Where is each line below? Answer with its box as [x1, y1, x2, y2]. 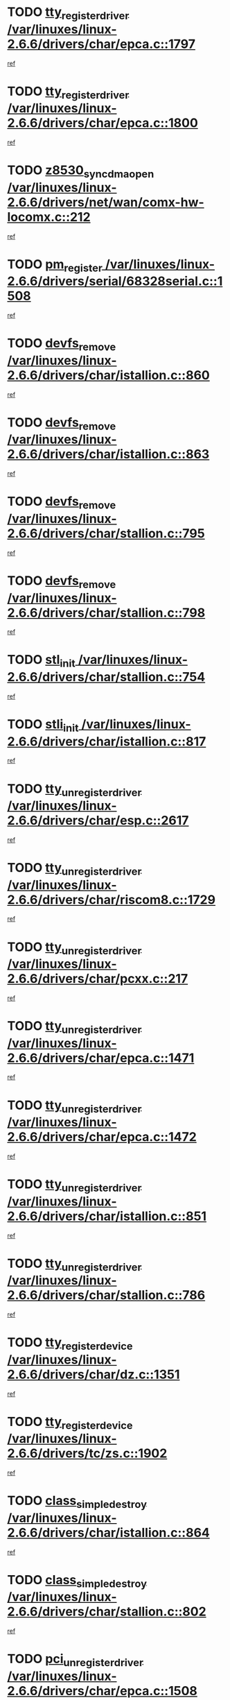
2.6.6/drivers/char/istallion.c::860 [7, 367, 210, 383]
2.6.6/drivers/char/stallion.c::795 [7, 525, 206, 541]
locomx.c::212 [7, 209, 91, 225]
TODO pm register [7, 256, 103, 275]
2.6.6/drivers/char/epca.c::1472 [7, 1129, 197, 1145]
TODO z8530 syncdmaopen [7, 162, 154, 180]
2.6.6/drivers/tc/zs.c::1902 [7, 1445, 168, 1461]
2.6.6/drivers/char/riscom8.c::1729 [7, 892, 216, 907]
